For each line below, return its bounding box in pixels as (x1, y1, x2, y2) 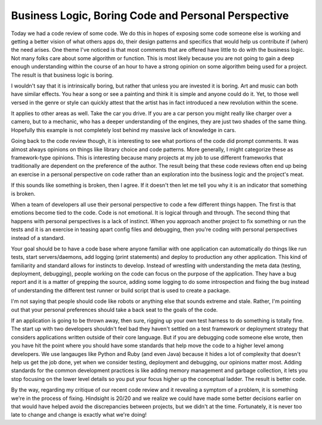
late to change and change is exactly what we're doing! (11, 411, 147, 418)
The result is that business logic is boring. (11, 71, 114, 79)
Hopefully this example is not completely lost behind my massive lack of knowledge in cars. (11, 126, 237, 133)
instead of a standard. (11, 234, 65, 241)
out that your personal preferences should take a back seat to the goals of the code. (11, 306, 218, 313)
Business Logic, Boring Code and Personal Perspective (11, 9, 289, 22)
